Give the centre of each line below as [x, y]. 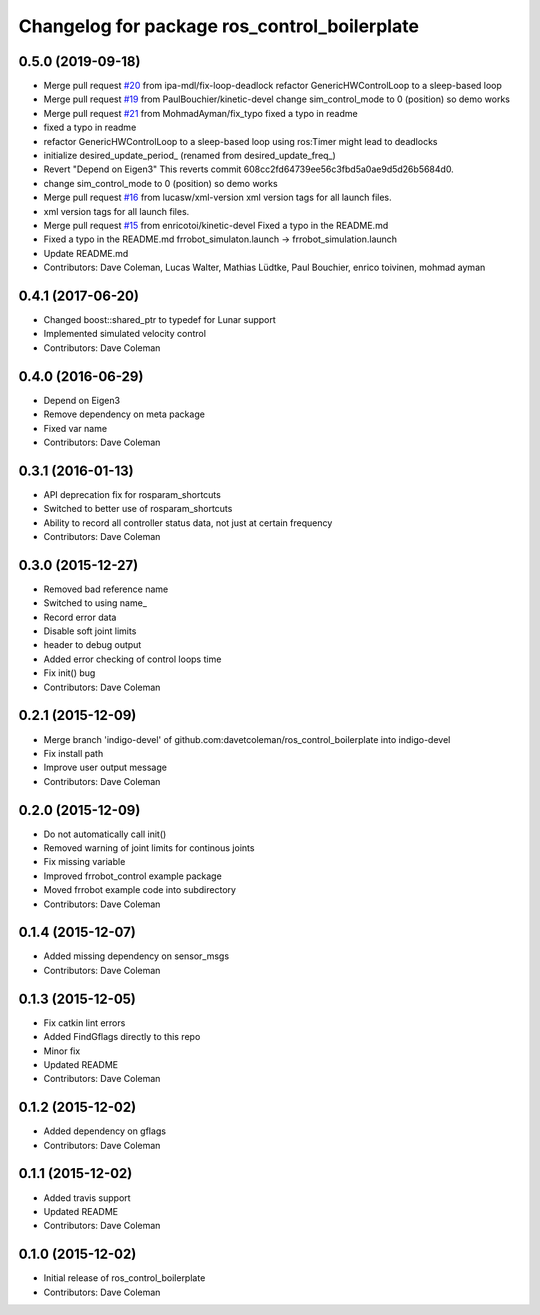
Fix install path [73, 753]
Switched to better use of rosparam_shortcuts [138, 509]
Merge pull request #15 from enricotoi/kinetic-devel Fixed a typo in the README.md [216, 225]
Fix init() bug [69, 673]
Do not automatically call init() [105, 834]
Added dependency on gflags [105, 1131]
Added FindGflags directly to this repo [122, 1037]
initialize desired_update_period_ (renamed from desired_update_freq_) [190, 156]
